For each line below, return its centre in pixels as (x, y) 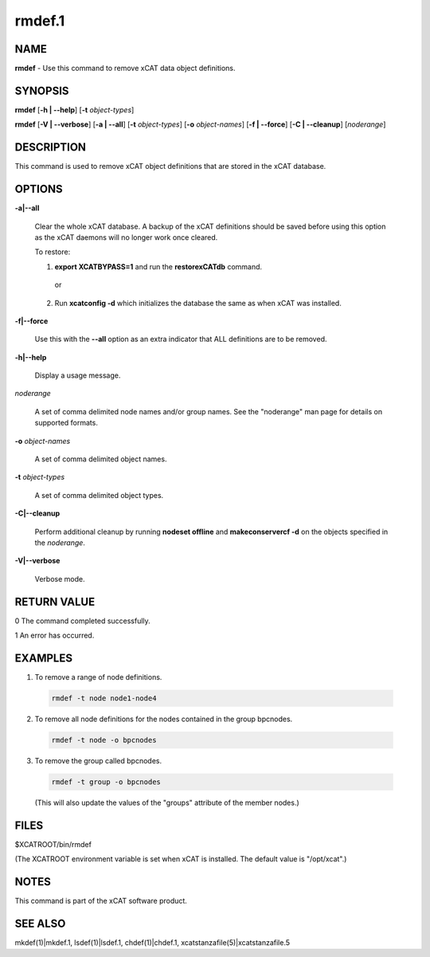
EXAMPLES (44, 658)
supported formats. (66, 423)
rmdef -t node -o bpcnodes (104, 740)
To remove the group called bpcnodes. (98, 760)
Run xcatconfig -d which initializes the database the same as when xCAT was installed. (198, 303)
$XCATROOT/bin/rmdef (53, 844)
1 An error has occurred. (55, 635)
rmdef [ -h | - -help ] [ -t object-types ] (74, 110)
